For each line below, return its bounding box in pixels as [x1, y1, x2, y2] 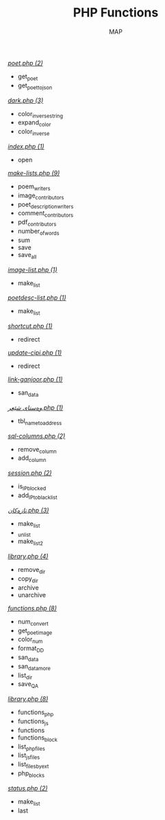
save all [17, 250, 37, 261]
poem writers [17, 182, 51, 192]
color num [17, 635, 43, 645]
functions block [17, 733, 58, 743]
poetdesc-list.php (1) [8, 293, 67, 302]
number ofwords [17, 227, 60, 236]
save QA [17, 680, 39, 690]
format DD [17, 644, 44, 654]
